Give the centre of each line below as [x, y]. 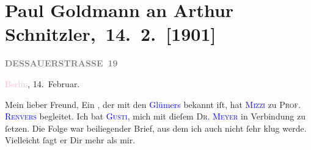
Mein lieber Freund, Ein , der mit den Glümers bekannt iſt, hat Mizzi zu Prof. [153, 104]
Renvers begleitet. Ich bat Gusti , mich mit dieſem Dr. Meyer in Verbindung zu [155, 116]
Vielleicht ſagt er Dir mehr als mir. [70, 140]
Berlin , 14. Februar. [42, 83]
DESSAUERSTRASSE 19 [61, 63]
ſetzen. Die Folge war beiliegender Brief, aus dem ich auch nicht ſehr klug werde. [156, 128]
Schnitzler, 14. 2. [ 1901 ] [111, 34]
